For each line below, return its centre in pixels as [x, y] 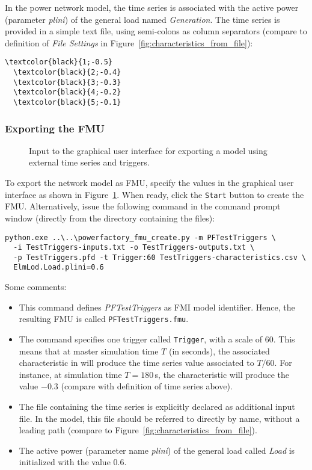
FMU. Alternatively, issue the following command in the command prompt [143, 206]
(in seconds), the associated [219, 351]
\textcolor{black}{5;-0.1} [67, 102]
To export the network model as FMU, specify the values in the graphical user [149, 183]
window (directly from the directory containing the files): [110, 218]
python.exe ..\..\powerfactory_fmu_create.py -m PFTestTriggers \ [141, 237]
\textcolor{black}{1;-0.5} [59, 62]
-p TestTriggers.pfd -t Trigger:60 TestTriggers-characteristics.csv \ [160, 257]
